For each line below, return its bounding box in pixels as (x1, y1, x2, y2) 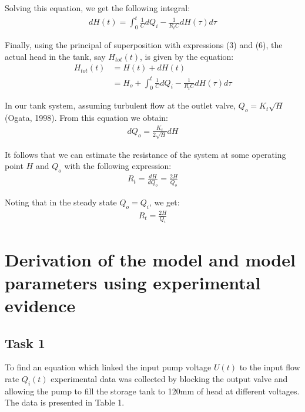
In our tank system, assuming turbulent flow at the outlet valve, (5, 99, 236, 112)
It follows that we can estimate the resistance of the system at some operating (5, 148, 286, 160)
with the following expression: (64, 160, 172, 172)
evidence (5, 293, 76, 317)
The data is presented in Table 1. (5, 396, 125, 408)
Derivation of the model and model (5, 247, 296, 271)
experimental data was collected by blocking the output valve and (51, 372, 288, 384)
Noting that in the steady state (5, 196, 117, 208)
